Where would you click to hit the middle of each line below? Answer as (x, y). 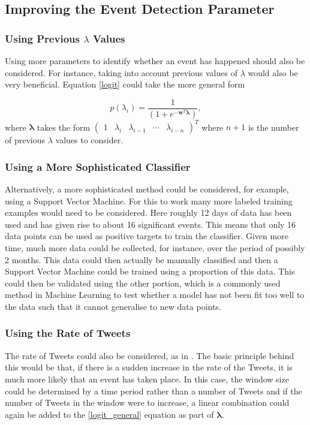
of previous (25, 140)
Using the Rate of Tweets (68, 333)
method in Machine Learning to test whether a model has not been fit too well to (155, 295)
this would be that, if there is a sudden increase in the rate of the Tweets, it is (149, 367)
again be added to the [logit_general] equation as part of (109, 414)
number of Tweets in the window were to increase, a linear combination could (147, 403)
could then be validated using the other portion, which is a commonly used (143, 283)
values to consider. (89, 140)
